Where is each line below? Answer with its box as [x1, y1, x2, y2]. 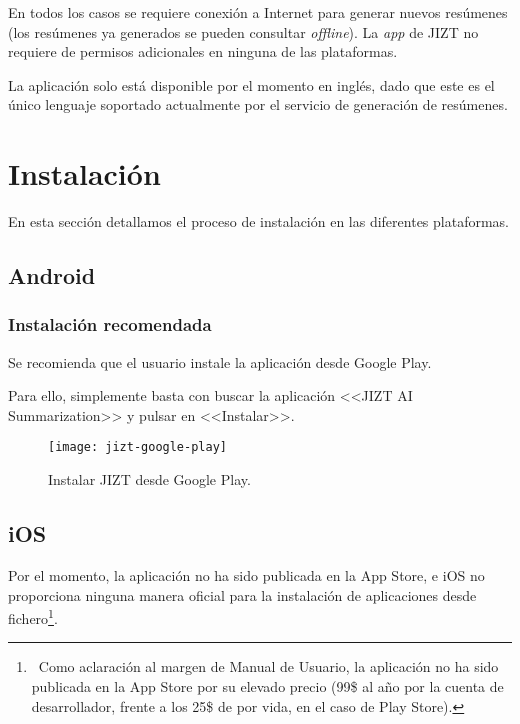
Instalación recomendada [8, 312, 212, 337]
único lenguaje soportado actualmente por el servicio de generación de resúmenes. [8, 94, 508, 115]
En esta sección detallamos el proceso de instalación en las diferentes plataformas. [8, 211, 509, 232]
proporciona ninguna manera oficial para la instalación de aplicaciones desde [8, 584, 477, 605]
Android [8, 260, 96, 291]
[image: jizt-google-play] [48, 440, 227, 455]
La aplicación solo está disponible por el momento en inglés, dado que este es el [8, 74, 495, 95]
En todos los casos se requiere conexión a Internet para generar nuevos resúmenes [8, 2, 508, 22]
